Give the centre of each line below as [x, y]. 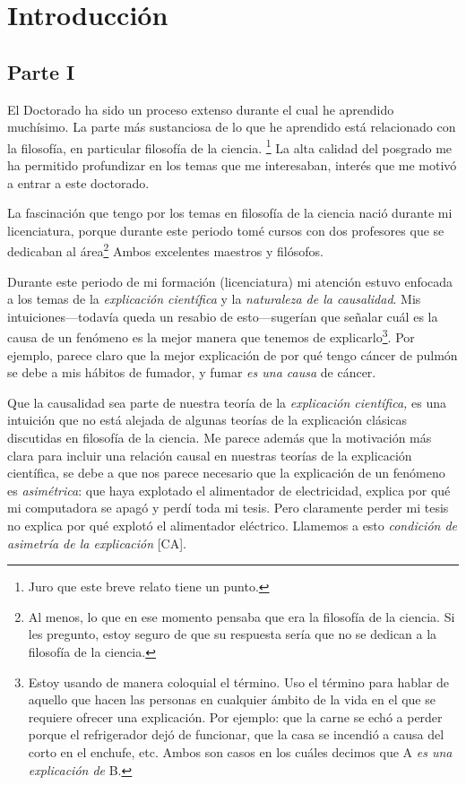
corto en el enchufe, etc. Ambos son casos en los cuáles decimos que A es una [240, 751]
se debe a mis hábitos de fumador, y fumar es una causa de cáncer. [192, 372]
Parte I [41, 71]
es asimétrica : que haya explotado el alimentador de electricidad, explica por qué [229, 490]
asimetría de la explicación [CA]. [97, 543]
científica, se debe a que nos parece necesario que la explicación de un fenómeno [226, 473]
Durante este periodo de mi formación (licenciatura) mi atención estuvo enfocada [230, 281]
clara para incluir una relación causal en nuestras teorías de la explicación [210, 455]
